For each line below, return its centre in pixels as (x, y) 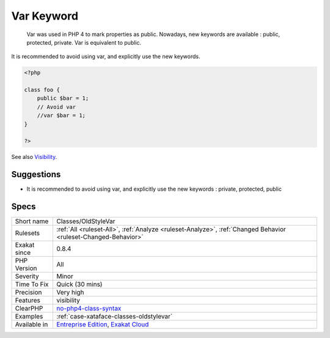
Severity (27, 276)
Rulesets (27, 233)
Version (26, 268)
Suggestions (36, 175)
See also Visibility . (34, 157)
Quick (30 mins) (79, 284)
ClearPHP (29, 309)
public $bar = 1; (63, 98)
